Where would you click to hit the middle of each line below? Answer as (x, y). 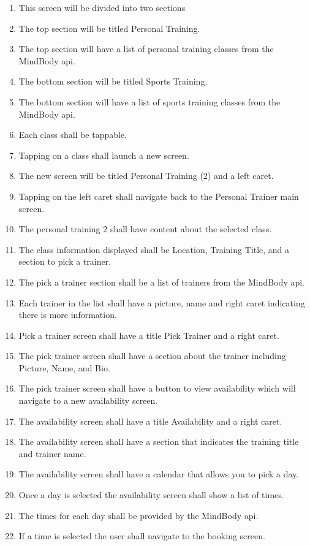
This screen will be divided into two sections (102, 7)
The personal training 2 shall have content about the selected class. (145, 229)
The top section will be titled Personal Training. (109, 28)
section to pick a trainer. (65, 261)
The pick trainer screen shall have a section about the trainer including (152, 356)
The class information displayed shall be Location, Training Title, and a (154, 249)
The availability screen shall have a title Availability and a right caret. (150, 421)
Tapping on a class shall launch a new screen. (104, 155)
